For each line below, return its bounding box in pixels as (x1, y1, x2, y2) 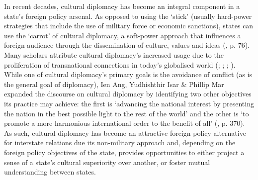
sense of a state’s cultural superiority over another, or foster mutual (4, 157, 210, 167)
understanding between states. (4, 167, 96, 177)
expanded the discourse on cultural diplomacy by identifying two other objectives (4, 89, 252, 99)
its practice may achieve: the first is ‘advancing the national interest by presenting (4, 98, 254, 108)
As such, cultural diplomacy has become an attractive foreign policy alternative (4, 127, 246, 138)
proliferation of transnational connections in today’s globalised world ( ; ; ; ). (4, 59, 236, 70)
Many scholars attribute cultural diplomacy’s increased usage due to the (4, 49, 224, 60)
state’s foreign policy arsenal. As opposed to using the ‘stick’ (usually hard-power (4, 10, 252, 21)
